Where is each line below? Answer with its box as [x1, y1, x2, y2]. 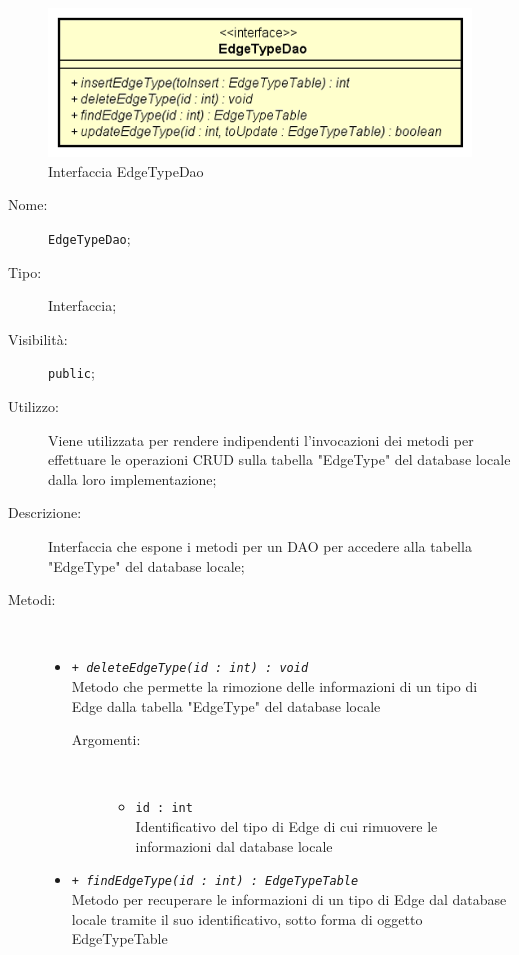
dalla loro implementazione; [48, 468, 217, 489]
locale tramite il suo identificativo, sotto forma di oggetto [71, 908, 423, 929]
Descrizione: [8, 502, 82, 523]
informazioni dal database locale [135, 835, 333, 856]
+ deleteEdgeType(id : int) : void [71, 661, 309, 676]
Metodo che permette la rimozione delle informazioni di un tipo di [71, 676, 478, 697]
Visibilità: [8, 328, 68, 349]
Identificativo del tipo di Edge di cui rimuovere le [135, 816, 438, 837]
